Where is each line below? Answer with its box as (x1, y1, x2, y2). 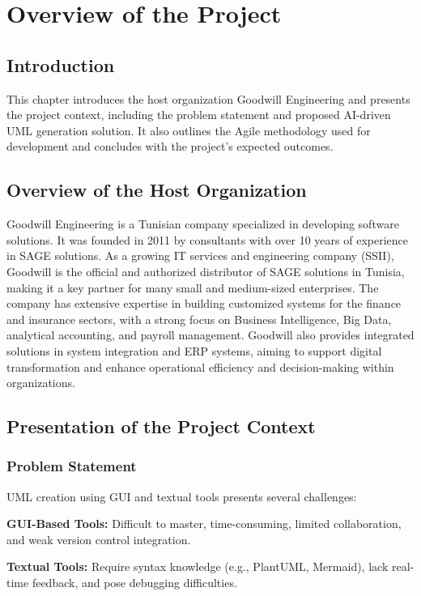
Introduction (6, 52, 115, 77)
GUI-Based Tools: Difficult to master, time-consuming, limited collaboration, (6, 515, 402, 532)
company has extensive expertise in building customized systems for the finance (6, 295, 402, 312)
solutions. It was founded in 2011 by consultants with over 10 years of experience (6, 231, 409, 248)
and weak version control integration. (6, 530, 191, 547)
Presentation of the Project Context (6, 414, 316, 439)
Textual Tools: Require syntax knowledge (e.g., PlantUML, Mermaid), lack (6, 558, 389, 575)
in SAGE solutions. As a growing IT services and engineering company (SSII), (6, 247, 394, 264)
